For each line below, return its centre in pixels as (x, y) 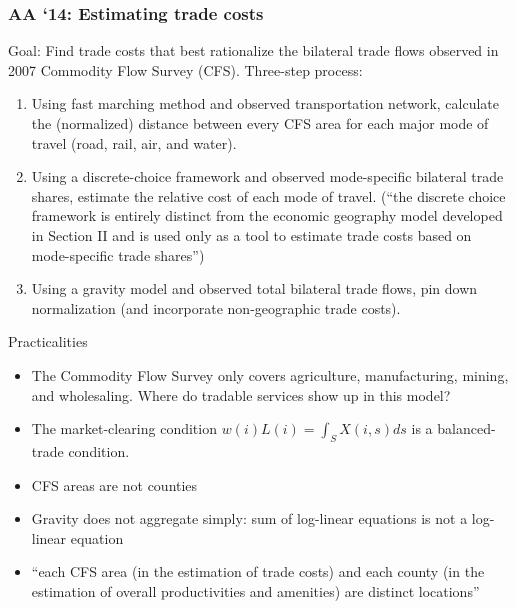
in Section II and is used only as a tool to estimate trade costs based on (251, 234)
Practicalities (48, 341)
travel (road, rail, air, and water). (134, 142)
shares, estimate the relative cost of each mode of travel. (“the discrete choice (268, 195)
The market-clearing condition (124, 428)
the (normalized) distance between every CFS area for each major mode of (260, 123)
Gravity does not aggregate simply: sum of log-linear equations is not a (249, 518)
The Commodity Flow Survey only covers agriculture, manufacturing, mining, (270, 374)
